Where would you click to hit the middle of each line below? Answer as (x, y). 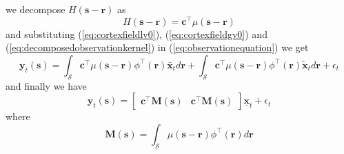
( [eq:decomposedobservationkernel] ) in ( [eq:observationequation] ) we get (157, 47)
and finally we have (46, 85)
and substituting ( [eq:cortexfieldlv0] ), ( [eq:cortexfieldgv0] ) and (136, 33)
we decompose (36, 9)
